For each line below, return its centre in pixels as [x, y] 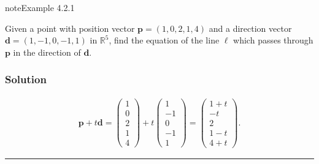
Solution [26, 79]
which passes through [273, 40]
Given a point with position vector [70, 28]
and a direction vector [250, 28]
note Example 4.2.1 [40, 7]
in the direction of [47, 52]
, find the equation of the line [164, 40]
